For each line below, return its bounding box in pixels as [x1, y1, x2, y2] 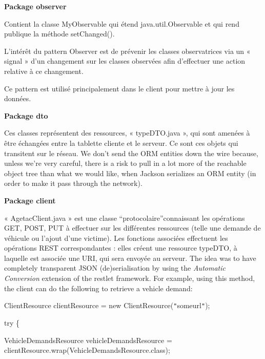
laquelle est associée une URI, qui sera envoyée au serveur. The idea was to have [4, 252, 256, 263]
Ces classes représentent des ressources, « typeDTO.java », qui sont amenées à [4, 127, 250, 138]
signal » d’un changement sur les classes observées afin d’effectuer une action [4, 55, 246, 66]
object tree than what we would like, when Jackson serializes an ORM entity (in [4, 167, 256, 178]
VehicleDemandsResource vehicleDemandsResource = [4, 334, 172, 345]
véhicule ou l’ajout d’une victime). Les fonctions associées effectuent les [4, 232, 228, 243]
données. [4, 93, 31, 104]
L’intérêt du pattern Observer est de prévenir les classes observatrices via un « [4, 45, 251, 56]
